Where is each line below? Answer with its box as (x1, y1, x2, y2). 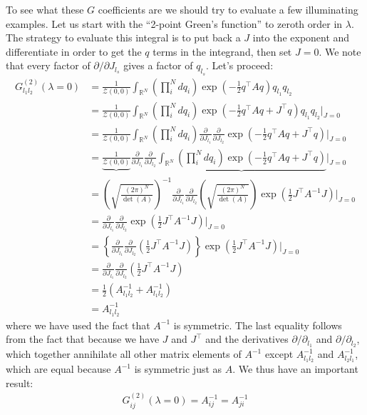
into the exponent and (252, 30, 350, 45)
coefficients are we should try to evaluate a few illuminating (98, 2, 358, 16)
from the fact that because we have (6, 331, 160, 346)
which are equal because (6, 361, 111, 376)
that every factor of (6, 58, 91, 73)
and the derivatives (205, 331, 289, 346)
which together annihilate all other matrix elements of (6, 346, 242, 361)
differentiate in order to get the (6, 44, 142, 59)
